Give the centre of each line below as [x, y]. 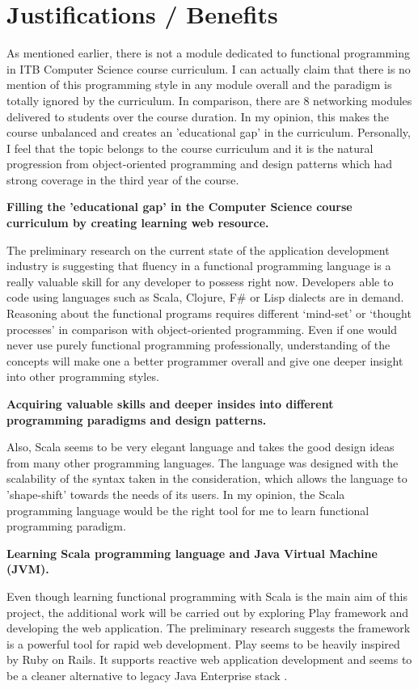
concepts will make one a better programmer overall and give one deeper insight [205, 360]
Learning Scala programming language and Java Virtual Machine [192, 553]
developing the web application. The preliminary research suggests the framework [209, 628]
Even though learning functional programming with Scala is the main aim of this [207, 596]
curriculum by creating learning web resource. [138, 223]
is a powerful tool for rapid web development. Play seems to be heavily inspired [203, 643]
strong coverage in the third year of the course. [123, 179]
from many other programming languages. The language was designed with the [203, 462]
